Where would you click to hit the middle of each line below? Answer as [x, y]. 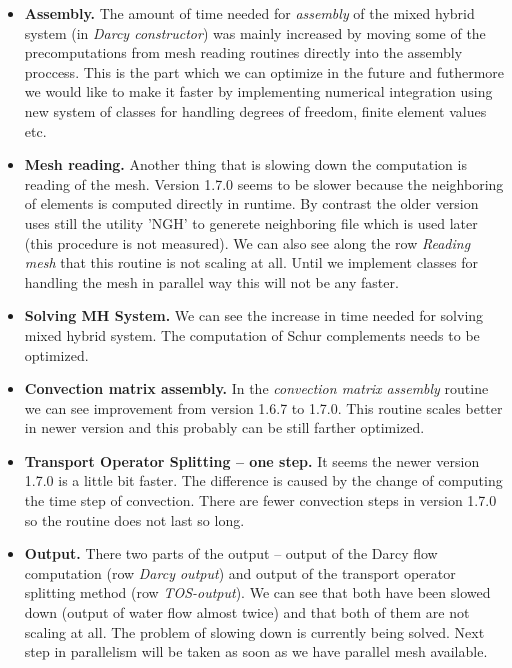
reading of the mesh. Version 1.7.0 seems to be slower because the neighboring [264, 183]
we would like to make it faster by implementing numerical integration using [258, 91]
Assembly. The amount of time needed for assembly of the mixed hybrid [249, 13]
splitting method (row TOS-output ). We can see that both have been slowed [257, 592]
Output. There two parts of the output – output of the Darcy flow [231, 553]
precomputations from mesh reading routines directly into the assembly [243, 52]
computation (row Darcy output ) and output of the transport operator [240, 572]
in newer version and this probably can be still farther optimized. [224, 427]
